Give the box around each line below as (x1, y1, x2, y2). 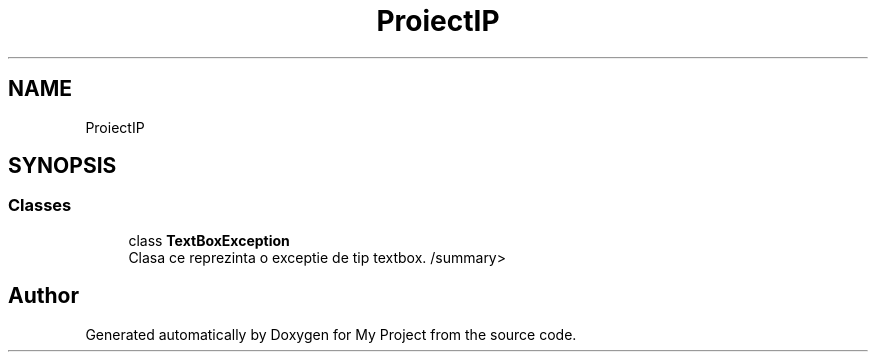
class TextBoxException (128, 231, 290, 249)
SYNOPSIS (8, 153, 117, 179)
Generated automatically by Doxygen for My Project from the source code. (85, 325, 577, 343)
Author (8, 283, 79, 309)
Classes (8, 195, 72, 216)
